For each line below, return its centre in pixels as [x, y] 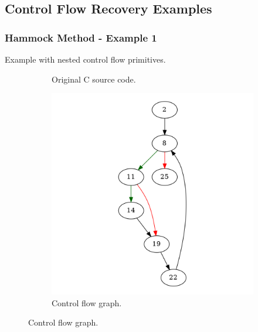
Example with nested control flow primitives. [85, 59]
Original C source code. [94, 79]
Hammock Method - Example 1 [81, 37]
